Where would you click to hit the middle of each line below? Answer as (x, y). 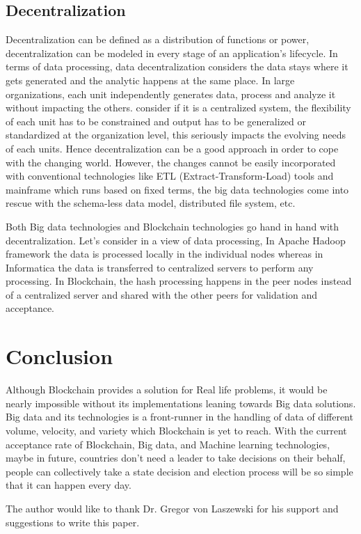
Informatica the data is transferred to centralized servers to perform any (160, 267)
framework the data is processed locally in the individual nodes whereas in (165, 254)
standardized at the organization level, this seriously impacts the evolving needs (176, 135)
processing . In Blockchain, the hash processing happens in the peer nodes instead (179, 281)
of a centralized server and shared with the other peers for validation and (162, 294)
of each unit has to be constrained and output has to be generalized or (156, 121)
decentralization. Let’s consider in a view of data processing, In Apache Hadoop (176, 240)
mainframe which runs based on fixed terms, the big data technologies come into (177, 189)
